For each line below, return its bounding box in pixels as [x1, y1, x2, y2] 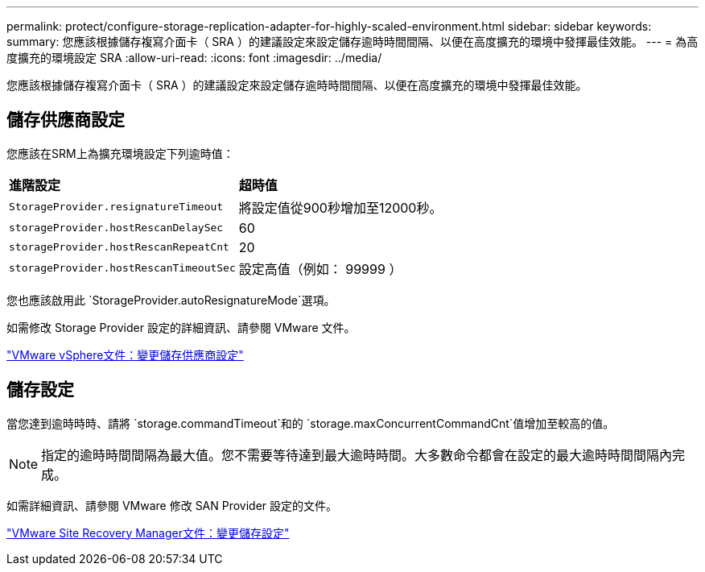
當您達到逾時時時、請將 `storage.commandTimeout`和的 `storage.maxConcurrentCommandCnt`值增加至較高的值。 [6, 416, 615, 430]
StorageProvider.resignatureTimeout [9, 201, 224, 213]
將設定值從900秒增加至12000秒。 [238, 199, 443, 216]
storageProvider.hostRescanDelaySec [9, 222, 224, 234]
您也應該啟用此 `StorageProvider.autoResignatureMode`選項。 [6, 292, 336, 307]
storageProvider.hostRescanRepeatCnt [9, 241, 229, 254]
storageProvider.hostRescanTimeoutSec [9, 262, 236, 275]
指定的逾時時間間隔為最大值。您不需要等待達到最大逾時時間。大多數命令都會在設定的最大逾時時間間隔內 [41, 446, 673, 463]
